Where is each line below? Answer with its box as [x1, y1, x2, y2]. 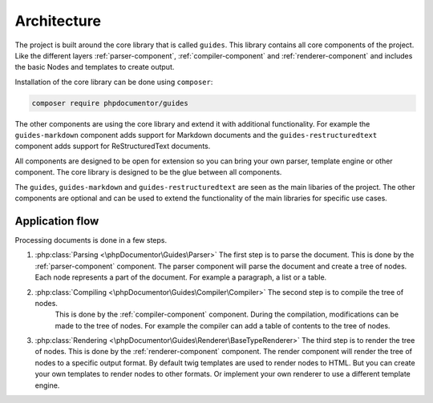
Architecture [14, 12, 102, 30]
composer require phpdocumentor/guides [31, 99, 188, 107]
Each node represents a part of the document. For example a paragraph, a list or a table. [34, 272, 327, 282]
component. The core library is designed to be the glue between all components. [14, 167, 282, 177]
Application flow [14, 214, 99, 228]
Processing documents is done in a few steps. [14, 235, 168, 244]
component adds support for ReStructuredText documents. [14, 141, 211, 151]
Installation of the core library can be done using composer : [14, 77, 213, 87]
